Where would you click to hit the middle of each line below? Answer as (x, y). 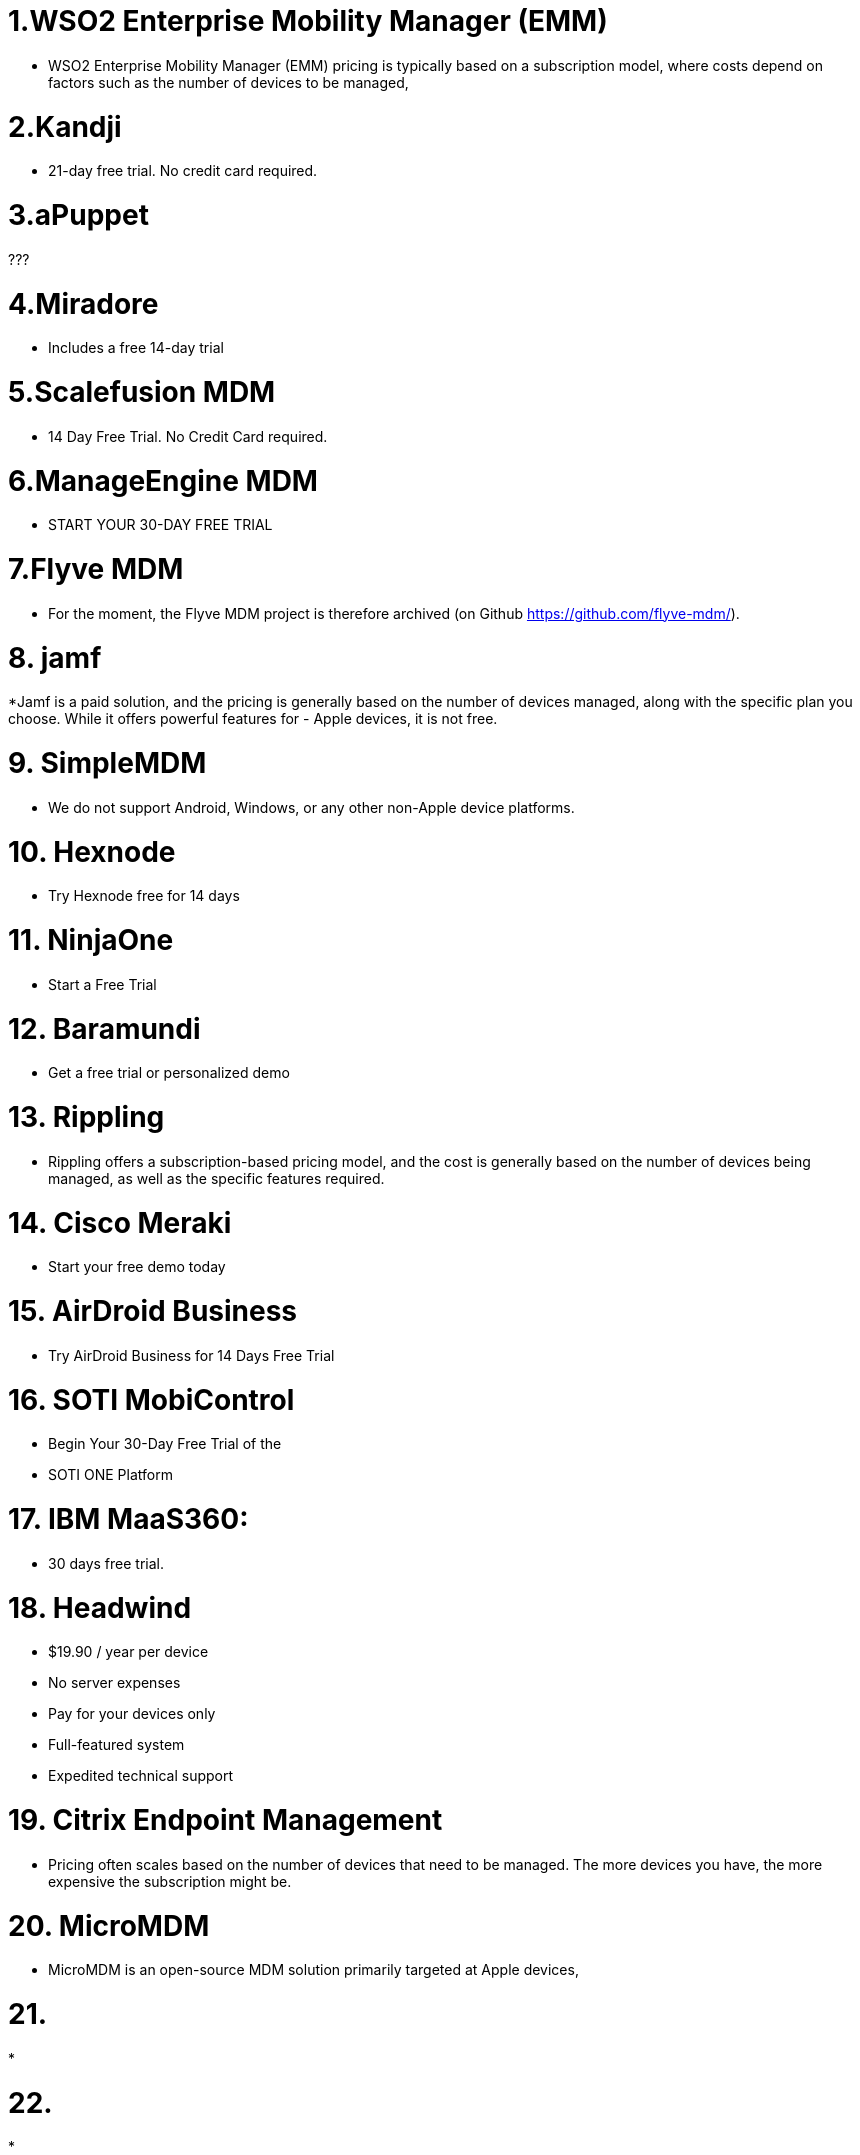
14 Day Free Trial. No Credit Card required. (188, 436)
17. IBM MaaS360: (128, 1519)
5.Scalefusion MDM (142, 392)
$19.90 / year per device (128, 1652)
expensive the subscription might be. (170, 1881)
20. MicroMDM (109, 1925)
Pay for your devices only (132, 1714)
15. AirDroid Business (153, 1311)
